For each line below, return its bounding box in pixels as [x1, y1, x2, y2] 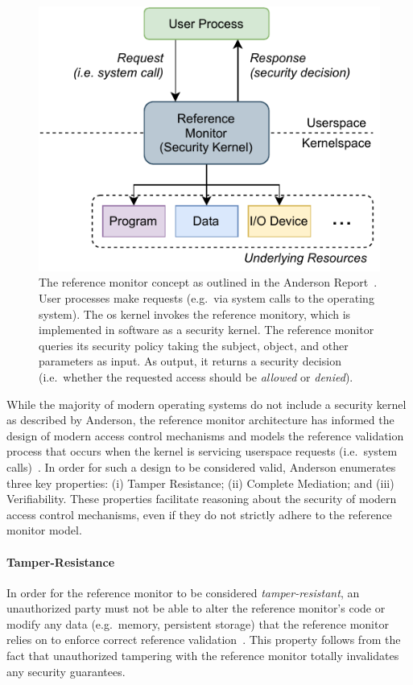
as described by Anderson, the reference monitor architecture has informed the [6, 411, 394, 428]
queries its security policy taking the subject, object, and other [39, 336, 349, 353]
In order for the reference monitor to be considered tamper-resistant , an [6, 584, 360, 600]
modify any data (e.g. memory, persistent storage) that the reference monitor [6, 615, 389, 632]
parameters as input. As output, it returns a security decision [39, 353, 341, 369]
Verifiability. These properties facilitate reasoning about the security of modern [6, 490, 397, 507]
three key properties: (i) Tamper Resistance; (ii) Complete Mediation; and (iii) [6, 474, 394, 491]
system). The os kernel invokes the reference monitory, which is [39, 305, 351, 322]
